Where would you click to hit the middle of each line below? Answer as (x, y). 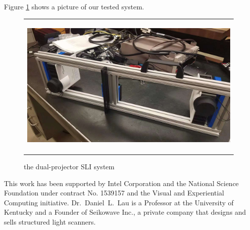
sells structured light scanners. (50, 221)
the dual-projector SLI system (69, 166)
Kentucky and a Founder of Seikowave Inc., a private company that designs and (125, 212)
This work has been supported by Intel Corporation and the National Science (122, 183)
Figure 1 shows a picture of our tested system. (74, 6)
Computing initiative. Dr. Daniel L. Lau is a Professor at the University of (119, 202)
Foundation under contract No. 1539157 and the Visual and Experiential (114, 193)
